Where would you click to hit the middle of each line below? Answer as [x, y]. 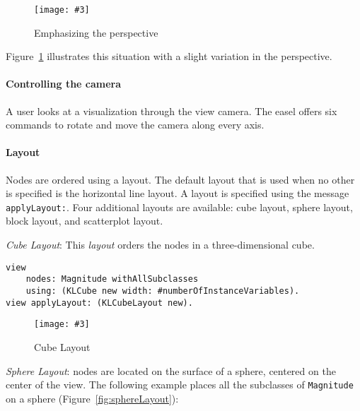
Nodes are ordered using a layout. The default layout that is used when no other [180, 179]
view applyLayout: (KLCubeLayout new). [99, 303]
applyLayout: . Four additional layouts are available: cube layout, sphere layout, [179, 207]
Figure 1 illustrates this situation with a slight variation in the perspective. [169, 56]
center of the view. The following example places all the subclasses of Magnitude [180, 385]
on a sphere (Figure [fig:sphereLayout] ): [92, 398]
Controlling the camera [64, 84]
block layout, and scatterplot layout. [85, 221]
